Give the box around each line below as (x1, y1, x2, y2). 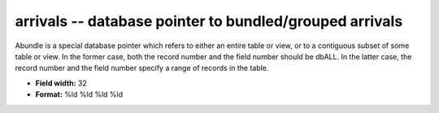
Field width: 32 (35, 78, 87, 88)
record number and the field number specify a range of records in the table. (15, 63, 269, 73)
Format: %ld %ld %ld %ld (35, 89, 124, 99)
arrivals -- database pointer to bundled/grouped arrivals (15, 12, 403, 30)
